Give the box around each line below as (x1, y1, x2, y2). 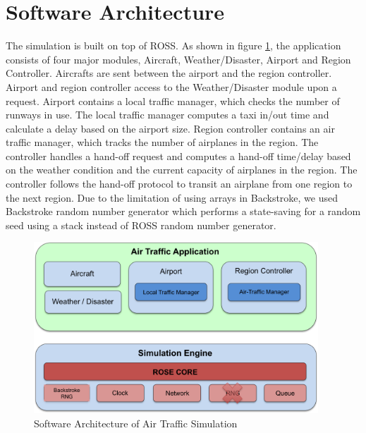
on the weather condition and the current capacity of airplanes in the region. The (6, 162, 358, 177)
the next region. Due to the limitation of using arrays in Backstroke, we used (6, 190, 338, 205)
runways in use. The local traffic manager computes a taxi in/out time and (6, 107, 329, 122)
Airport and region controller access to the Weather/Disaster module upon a (6, 79, 337, 94)
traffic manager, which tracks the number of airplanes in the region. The (6, 135, 319, 150)
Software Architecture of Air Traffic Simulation (34, 415, 238, 430)
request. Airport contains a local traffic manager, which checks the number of (6, 93, 340, 108)
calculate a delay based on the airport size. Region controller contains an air (6, 121, 335, 135)
